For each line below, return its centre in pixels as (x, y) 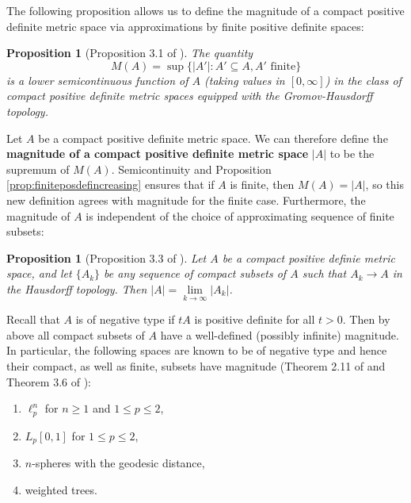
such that (324, 273)
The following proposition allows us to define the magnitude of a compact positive (205, 10)
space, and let (39, 273)
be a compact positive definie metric (308, 257)
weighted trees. (61, 489)
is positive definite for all (255, 319)
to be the (352, 154)
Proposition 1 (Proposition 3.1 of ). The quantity (130, 53)
